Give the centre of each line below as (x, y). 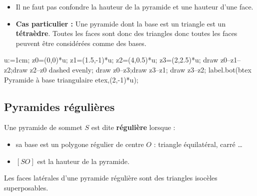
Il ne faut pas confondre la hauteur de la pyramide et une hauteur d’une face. (134, 6)
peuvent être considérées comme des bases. (81, 43)
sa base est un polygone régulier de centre (80, 144)
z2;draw (16, 69)
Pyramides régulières (59, 106)
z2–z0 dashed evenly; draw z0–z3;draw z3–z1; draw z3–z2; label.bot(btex (140, 69)
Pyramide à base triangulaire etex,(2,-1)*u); (71, 79)
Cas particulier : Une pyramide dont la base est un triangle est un (121, 23)
